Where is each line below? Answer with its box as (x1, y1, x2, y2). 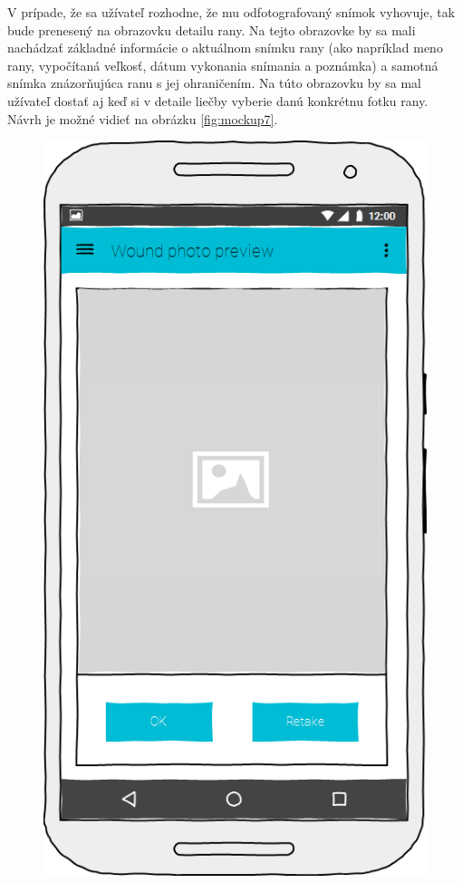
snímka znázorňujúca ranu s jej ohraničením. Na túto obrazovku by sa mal (7, 73, 421, 92)
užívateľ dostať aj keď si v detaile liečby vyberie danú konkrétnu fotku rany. (7, 91, 428, 110)
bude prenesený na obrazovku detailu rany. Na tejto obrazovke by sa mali (7, 20, 416, 39)
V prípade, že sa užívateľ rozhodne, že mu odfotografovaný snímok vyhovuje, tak (7, 3, 456, 21)
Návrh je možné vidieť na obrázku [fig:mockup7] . (7, 109, 278, 128)
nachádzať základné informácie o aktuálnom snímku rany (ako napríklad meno (7, 38, 443, 57)
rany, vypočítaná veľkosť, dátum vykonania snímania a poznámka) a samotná (7, 55, 438, 74)
